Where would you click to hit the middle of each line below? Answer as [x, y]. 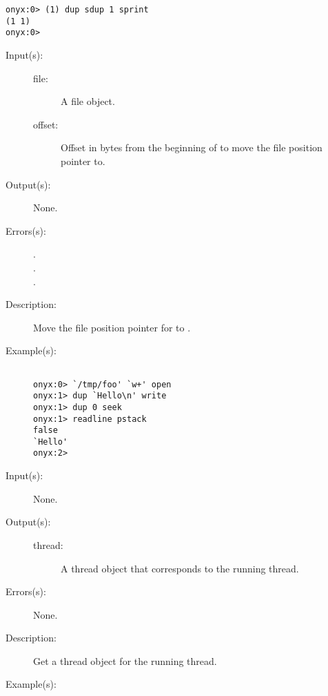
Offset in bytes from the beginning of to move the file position [192, 147]
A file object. [88, 101]
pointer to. [83, 161]
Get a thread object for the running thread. [125, 660]
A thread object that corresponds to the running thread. [180, 568]
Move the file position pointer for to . [112, 327]
